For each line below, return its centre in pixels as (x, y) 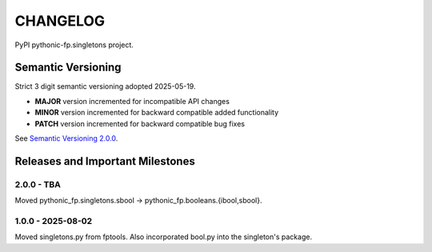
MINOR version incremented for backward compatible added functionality (157, 113)
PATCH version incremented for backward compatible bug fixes (140, 123)
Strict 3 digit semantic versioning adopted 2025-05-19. (105, 86)
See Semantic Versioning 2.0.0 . (66, 138)
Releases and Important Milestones (105, 161)
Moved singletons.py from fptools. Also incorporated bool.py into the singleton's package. (163, 237)
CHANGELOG (60, 21)
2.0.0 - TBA (38, 184)
